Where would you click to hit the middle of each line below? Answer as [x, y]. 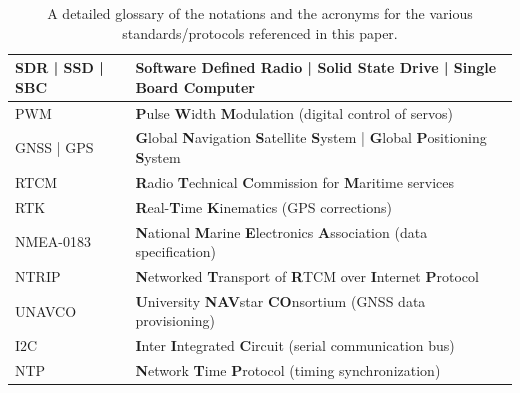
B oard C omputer [195, 86]
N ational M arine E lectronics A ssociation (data [281, 231]
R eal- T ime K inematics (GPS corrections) [263, 206]
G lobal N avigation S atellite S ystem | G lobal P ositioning [311, 137]
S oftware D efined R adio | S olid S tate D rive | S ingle [316, 67]
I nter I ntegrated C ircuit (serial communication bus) [295, 345]
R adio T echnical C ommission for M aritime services [295, 181]
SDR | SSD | [59, 67]
